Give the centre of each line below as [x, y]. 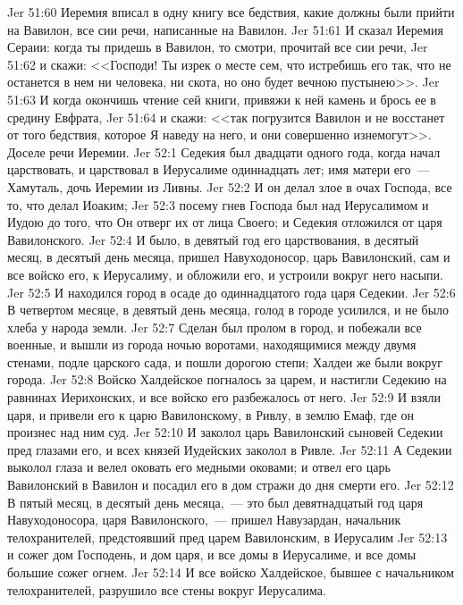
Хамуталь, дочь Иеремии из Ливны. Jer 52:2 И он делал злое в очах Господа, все [230, 186]
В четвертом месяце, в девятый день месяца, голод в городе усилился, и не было [228, 310]
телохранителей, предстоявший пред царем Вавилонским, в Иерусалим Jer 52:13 [227, 537]
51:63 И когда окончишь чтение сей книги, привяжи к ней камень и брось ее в [222, 99]
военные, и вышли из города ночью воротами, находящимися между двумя [212, 345]
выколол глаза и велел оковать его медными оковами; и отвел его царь [199, 467]
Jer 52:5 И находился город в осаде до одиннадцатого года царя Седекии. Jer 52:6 [231, 292]
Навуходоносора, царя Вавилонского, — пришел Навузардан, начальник [204, 520]
